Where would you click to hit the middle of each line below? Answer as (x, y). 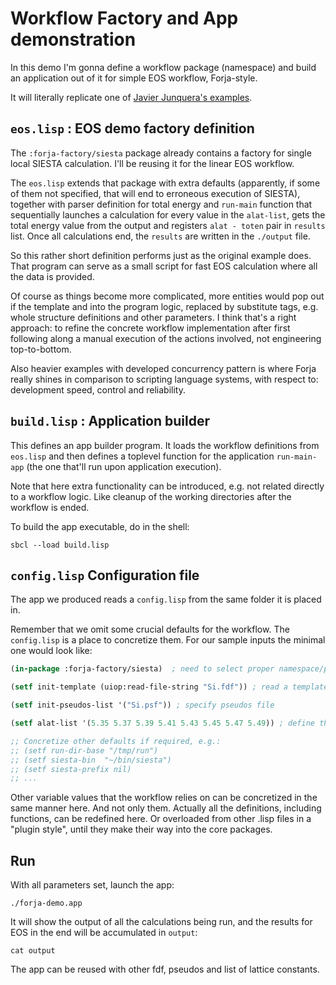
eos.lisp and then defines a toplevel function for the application (142, 456)
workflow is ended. (50, 507)
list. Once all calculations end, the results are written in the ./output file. (160, 236)
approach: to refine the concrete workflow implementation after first (150, 328)
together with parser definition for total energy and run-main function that (161, 204)
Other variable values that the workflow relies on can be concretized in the (164, 798)
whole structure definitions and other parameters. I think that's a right (153, 317)
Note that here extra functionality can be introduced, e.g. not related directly (167, 486)
